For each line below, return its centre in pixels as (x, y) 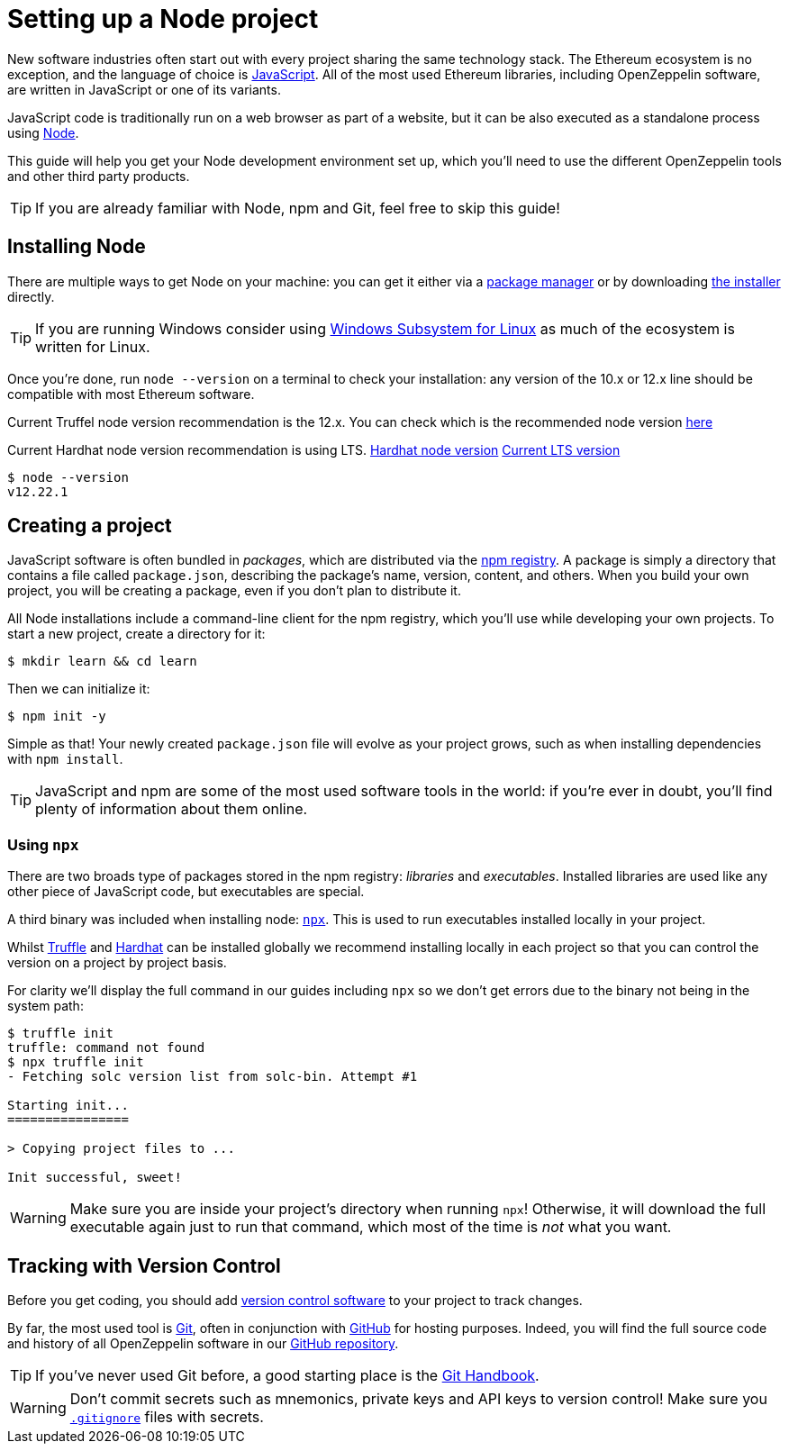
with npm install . (65, 759)
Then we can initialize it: (79, 689)
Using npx (43, 844)
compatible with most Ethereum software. (131, 394)
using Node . (43, 132)
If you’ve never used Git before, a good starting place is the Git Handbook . (287, 1376)
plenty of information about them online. (172, 809)
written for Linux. (93, 346)
